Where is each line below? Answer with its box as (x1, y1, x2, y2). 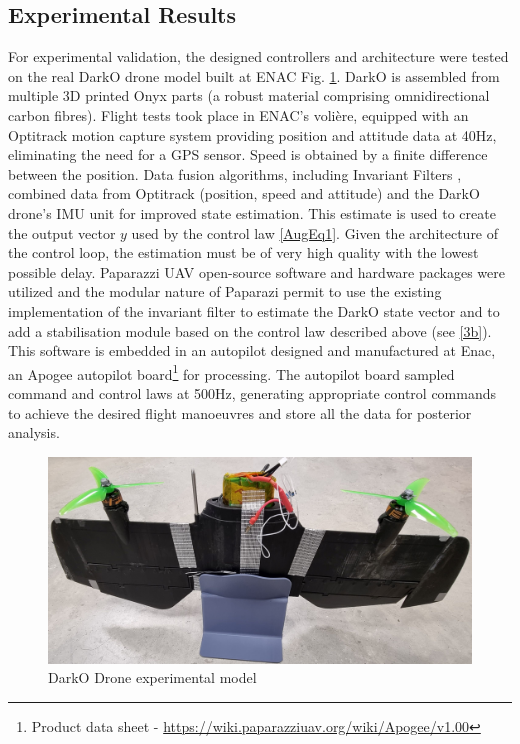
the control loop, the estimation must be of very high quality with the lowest (8, 242, 479, 263)
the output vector (8, 222, 116, 243)
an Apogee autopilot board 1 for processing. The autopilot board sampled (8, 360, 455, 384)
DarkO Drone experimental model (48, 667, 257, 688)
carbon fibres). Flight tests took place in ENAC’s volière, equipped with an (8, 104, 469, 125)
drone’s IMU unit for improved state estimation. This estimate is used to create (8, 202, 496, 223)
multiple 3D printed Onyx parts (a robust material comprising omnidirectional (8, 85, 490, 106)
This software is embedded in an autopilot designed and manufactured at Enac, (8, 340, 496, 361)
